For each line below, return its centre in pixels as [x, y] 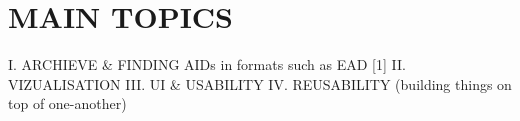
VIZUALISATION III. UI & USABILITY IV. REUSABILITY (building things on [260, 83]
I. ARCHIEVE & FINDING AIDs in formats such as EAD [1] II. [207, 64]
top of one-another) [67, 103]
